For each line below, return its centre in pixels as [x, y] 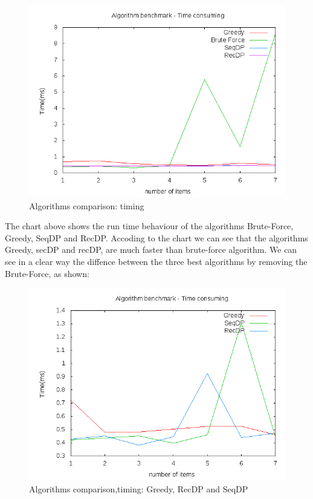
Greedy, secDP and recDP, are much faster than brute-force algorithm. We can [151, 249]
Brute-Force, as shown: [47, 273]
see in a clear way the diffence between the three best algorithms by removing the [156, 261]
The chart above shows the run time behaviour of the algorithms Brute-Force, [149, 226]
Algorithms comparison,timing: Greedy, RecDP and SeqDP [139, 488]
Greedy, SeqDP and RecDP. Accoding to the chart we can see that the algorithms [156, 237]
